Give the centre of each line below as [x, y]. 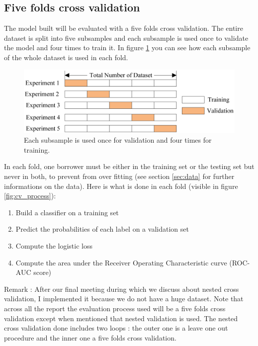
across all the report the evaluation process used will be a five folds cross [115, 308]
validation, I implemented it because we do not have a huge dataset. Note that [124, 299]
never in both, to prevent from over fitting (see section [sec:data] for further [119, 176]
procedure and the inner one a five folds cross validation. [90, 337]
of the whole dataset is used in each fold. [66, 57]
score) [43, 272]
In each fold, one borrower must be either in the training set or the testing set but [129, 166]
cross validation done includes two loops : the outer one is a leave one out [116, 328]
